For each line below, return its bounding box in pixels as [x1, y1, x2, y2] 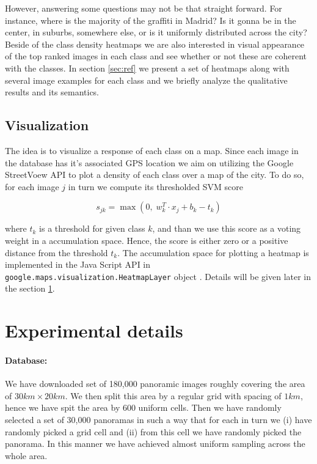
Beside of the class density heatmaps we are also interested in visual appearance [5, 37, 305, 50]
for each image [5, 180, 59, 193]
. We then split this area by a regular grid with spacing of [65, 389, 282, 402]
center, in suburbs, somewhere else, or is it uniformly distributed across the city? [5, 26, 307, 39]
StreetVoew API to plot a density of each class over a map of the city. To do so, [5, 168, 304, 181]
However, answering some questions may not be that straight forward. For [5, 2, 282, 14]
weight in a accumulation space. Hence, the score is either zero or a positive [5, 234, 288, 246]
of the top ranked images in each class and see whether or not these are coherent [5, 50, 307, 62]
